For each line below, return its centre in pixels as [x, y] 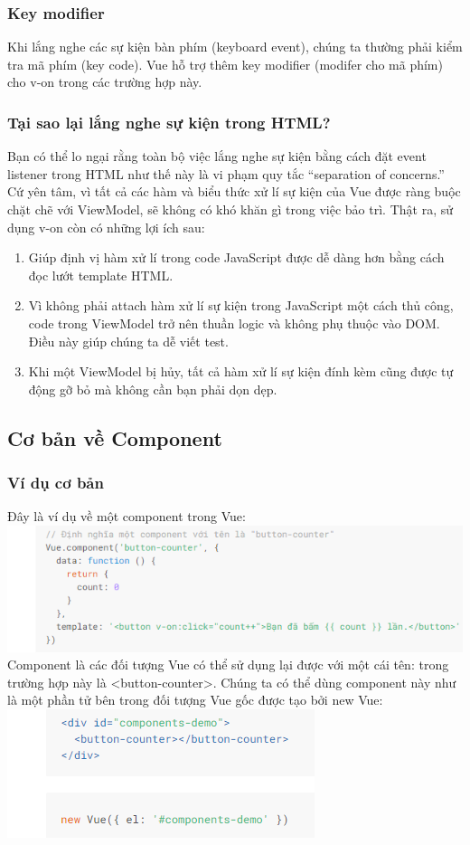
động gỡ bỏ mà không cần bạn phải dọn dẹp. [153, 389]
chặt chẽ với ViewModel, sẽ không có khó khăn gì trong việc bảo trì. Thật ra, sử [230, 209]
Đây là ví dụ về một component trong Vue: [127, 516]
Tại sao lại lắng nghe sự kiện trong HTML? [169, 122]
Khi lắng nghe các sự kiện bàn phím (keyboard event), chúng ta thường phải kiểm [235, 47]
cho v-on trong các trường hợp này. [105, 82]
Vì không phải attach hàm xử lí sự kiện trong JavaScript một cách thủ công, [241, 305]
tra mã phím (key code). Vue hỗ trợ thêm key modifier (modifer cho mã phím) [225, 64]
